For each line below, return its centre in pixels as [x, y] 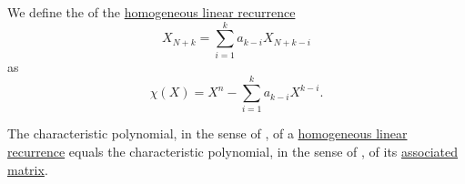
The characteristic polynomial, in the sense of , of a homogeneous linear [207, 133]
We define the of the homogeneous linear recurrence [152, 12]
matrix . [28, 169]
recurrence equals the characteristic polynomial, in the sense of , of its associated [232, 152]
